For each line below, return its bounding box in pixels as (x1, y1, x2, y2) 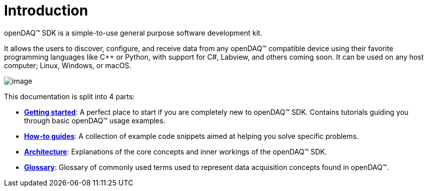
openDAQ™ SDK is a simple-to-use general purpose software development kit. (4, 28, 262, 37)
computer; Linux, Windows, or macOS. (4, 61, 131, 70)
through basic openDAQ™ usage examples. (24, 116, 166, 125)
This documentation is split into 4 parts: (4, 92, 135, 101)
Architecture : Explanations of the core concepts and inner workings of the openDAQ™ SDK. (24, 147, 327, 156)
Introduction (4, 2, 88, 19)
